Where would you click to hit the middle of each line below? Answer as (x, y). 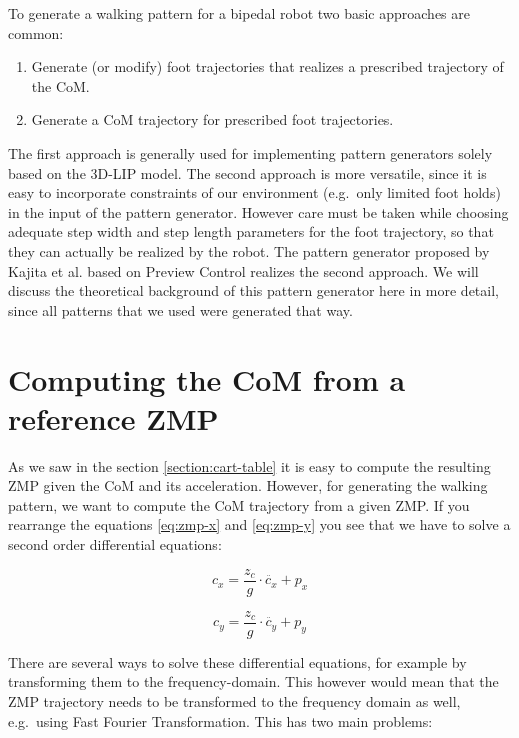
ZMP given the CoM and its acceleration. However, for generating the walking (248, 485)
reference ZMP (113, 417)
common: (36, 32)
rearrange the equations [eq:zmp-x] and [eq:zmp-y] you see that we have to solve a (259, 524)
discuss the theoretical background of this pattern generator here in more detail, (253, 290)
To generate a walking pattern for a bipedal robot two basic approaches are (239, 13)
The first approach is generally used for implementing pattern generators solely (250, 152)
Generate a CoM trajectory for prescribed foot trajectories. (212, 119)
